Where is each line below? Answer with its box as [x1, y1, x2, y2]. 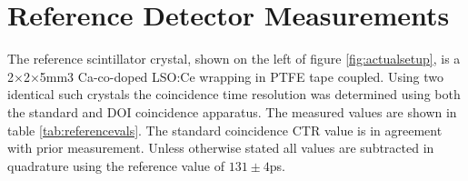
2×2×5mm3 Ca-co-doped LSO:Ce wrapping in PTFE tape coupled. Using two [7, 66, 444, 85]
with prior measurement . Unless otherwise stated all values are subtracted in [7, 138, 434, 157]
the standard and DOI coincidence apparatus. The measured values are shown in [7, 102, 457, 121]
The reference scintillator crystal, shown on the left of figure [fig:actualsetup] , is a [7, 49, 461, 68]
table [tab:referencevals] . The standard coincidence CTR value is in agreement [7, 120, 443, 139]
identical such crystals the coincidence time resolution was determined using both [7, 85, 461, 104]
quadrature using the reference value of [7, 156, 225, 175]
